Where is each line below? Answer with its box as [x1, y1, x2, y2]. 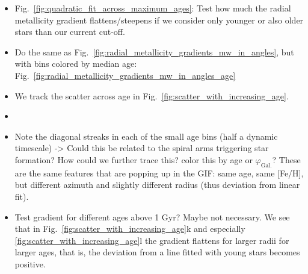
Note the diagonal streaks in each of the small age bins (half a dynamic [14, 129, 278, 142]
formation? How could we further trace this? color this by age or [14, 153, 253, 166]
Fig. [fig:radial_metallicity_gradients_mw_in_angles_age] [14, 69, 236, 81]
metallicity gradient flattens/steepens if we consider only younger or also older [14, 13, 304, 26]
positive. [14, 257, 46, 270]
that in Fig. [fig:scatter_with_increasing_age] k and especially [14, 222, 245, 235]
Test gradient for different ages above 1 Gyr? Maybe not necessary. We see [14, 210, 290, 223]
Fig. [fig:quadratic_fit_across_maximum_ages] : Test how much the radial [14, 2, 291, 14]
